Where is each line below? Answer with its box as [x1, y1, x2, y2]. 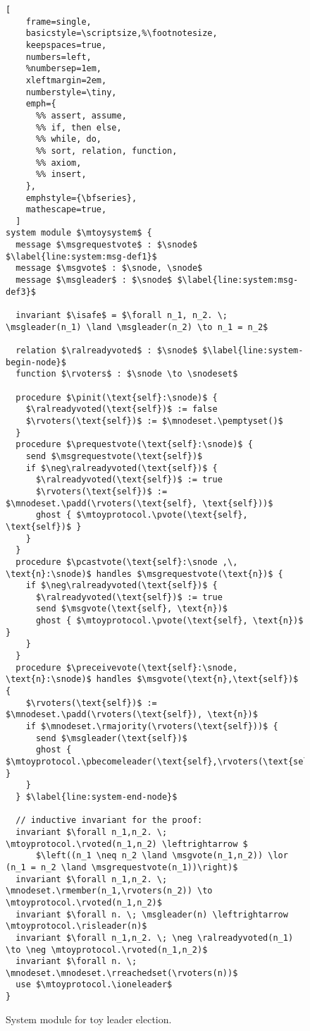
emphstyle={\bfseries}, [25, 193, 137, 203]
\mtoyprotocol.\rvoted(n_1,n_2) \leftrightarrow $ [6, 838, 248, 849]
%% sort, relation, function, [35, 145, 178, 156]
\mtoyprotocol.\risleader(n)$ [6, 921, 147, 932]
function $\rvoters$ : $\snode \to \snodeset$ [15, 369, 238, 379]
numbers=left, [25, 51, 92, 62]
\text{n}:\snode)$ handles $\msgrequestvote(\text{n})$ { [6, 568, 283, 579]
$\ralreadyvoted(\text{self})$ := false [25, 404, 218, 415]
